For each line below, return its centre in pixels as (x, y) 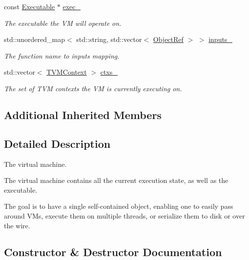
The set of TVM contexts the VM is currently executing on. (93, 88)
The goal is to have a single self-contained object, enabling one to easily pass (119, 206)
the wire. (17, 225)
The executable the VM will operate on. (63, 23)
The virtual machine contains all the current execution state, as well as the (116, 180)
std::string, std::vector (109, 39)
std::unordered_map (35, 39)
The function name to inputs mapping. (62, 55)
